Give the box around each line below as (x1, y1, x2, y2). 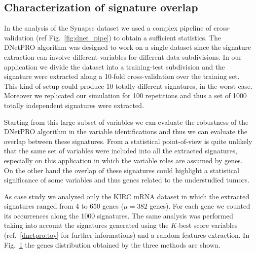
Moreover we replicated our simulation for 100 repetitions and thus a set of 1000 (4, 90, 247, 101)
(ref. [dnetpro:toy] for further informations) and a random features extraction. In (4, 230, 250, 240)
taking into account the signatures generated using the (4, 220, 169, 230)
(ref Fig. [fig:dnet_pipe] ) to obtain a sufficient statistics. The (36, 32, 221, 42)
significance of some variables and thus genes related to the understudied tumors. (4, 175, 250, 185)
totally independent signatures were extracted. (4, 100, 144, 110)
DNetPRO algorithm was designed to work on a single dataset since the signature (4, 42, 251, 52)
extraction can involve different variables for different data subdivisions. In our (4, 51, 242, 62)
